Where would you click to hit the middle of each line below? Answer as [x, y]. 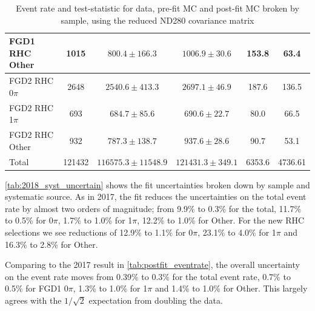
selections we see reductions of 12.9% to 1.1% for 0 [99, 232]
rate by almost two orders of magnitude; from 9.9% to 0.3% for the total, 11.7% [153, 208]
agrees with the [33, 300]
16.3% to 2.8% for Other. [51, 244]
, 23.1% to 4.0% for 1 [237, 232]
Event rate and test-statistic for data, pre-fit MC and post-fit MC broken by [157, 8]
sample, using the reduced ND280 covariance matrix [157, 20]
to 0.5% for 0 [29, 220]
